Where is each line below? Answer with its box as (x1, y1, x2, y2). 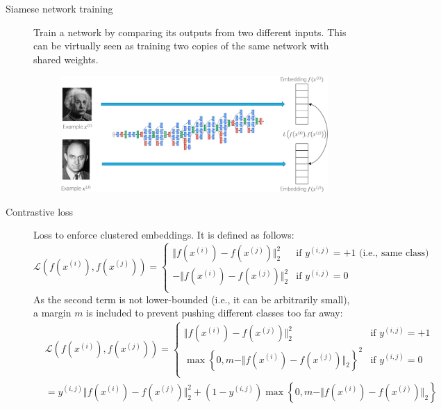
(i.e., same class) (359, 248, 429, 259)
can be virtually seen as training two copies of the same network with (33, 38, 329, 53)
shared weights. (33, 51, 99, 66)
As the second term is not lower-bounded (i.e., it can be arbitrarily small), (33, 291, 350, 306)
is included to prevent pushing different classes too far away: (86, 305, 343, 320)
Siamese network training (6, 1, 113, 15)
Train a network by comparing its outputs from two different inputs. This (33, 24, 347, 39)
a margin (33, 305, 72, 320)
